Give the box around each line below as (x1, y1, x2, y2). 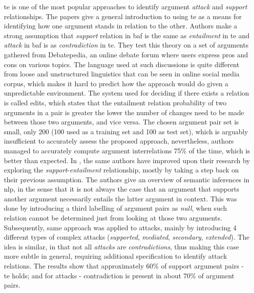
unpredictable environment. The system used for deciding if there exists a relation (4, 88, 249, 98)
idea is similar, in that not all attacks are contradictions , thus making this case (4, 241, 239, 251)
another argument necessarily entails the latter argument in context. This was (4, 193, 237, 203)
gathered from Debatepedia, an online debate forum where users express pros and (4, 49, 248, 59)
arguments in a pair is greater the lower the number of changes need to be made (4, 107, 244, 117)
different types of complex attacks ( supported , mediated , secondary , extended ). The (4, 232, 250, 242)
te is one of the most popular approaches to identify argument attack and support (4, 1, 247, 11)
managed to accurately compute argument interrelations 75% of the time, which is (4, 145, 250, 155)
